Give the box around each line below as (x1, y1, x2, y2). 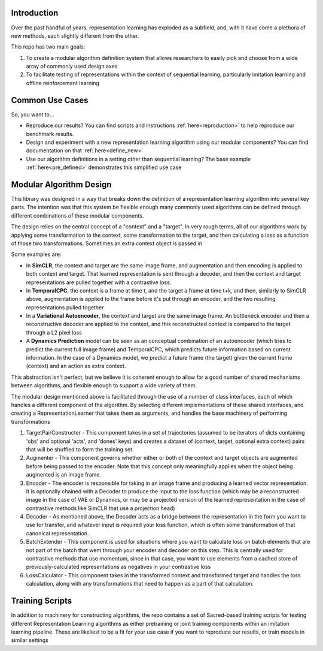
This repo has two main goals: (11, 43, 86, 50)
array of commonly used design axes (26, 63, 118, 70)
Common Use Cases (11, 95, 89, 105)
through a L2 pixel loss (26, 328, 82, 336)
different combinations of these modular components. (11, 212, 144, 219)
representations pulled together (26, 303, 104, 311)
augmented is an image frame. (26, 471, 102, 478)
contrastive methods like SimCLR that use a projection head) (26, 504, 176, 512)
